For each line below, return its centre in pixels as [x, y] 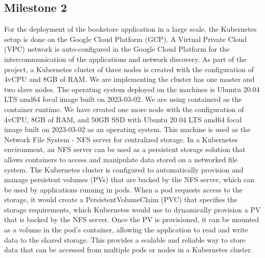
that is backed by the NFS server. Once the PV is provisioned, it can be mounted [132, 219]
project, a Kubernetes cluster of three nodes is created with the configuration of [129, 69]
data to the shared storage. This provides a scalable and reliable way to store [125, 239]
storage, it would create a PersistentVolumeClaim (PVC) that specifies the [121, 199]
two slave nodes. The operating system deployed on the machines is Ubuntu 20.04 [132, 89]
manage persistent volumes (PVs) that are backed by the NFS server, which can [129, 179]
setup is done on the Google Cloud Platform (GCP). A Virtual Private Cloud [126, 39]
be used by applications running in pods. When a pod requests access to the [123, 189]
